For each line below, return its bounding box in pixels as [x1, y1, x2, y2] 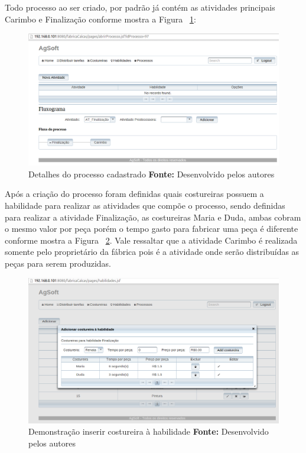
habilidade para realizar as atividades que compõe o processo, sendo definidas [5, 199, 285, 211]
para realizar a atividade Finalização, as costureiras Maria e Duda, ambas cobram [5, 211, 301, 223]
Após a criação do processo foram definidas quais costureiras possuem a [5, 187, 264, 200]
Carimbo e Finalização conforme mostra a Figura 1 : [5, 12, 196, 25]
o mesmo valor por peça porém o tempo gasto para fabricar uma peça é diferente [5, 222, 298, 235]
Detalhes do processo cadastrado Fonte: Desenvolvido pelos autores [28, 167, 275, 180]
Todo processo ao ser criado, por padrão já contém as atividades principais [5, 1, 275, 13]
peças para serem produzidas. [5, 257, 112, 269]
